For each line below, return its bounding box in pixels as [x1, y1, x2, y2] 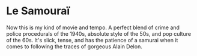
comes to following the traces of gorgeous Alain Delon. [6, 43, 142, 50]
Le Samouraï [6, 4, 70, 18]
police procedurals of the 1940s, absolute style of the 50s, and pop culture [6, 30, 191, 37]
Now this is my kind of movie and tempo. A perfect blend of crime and [6, 24, 180, 31]
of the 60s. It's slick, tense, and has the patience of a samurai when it [6, 36, 178, 43]
